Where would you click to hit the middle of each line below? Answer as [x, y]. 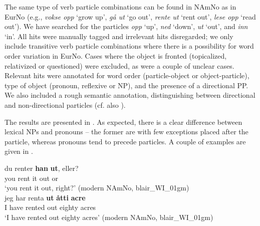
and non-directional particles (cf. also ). [65, 104]
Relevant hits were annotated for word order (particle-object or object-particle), [127, 75]
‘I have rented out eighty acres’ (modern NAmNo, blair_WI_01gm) [109, 217]
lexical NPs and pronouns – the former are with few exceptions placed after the [126, 132]
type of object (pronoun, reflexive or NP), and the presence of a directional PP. [126, 85]
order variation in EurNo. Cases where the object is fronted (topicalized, [116, 55]
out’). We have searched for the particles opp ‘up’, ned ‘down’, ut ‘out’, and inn [126, 26]
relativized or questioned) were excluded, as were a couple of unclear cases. [119, 65]
